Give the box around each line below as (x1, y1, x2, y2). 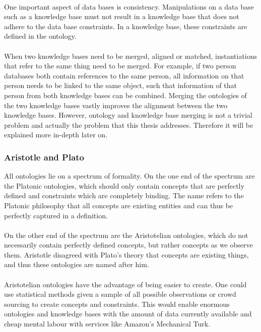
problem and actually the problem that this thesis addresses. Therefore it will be (4, 119, 253, 130)
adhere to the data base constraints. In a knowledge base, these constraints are (4, 21, 247, 31)
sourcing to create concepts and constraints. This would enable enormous (4, 298, 230, 309)
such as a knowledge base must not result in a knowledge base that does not (4, 11, 239, 22)
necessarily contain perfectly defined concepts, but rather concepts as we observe (4, 239, 253, 250)
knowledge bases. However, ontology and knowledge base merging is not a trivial (4, 110, 252, 120)
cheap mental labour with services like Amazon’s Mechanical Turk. (4, 318, 211, 329)
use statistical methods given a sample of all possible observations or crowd (4, 289, 236, 299)
